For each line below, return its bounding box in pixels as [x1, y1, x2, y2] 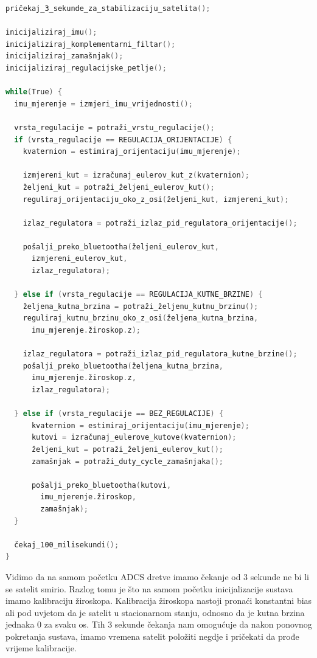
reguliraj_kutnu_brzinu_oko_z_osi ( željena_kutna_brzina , [23, 314, 259, 323]
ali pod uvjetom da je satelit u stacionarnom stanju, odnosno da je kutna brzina [5, 606, 305, 618]
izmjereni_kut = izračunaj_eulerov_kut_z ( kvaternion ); [23, 171, 249, 180]
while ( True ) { [5, 88, 63, 97]
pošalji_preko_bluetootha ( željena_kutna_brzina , [23, 361, 223, 370]
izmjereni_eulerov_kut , [31, 254, 128, 263]
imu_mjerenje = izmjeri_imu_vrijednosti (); [14, 99, 193, 108]
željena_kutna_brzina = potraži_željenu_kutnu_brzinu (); [23, 302, 259, 311]
